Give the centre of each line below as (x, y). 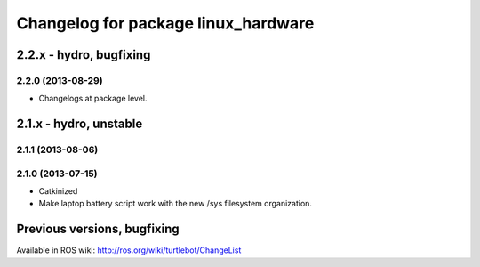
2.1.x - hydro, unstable (80, 124)
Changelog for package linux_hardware (165, 23)
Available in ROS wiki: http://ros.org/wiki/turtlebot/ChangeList (129, 250)
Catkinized (58, 191)
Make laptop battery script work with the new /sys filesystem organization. (176, 204)
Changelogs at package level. (93, 99)
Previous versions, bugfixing (98, 229)
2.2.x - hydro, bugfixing (84, 55)
